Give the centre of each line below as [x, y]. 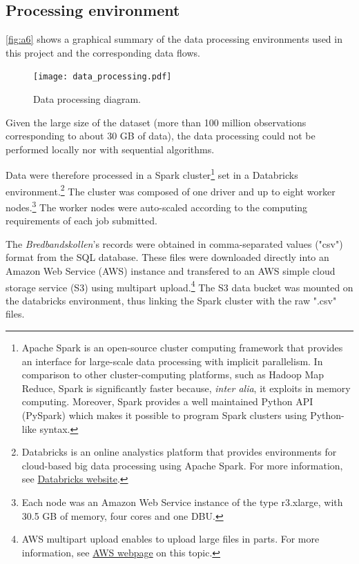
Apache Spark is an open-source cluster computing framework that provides [182, 347]
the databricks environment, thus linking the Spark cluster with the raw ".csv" [171, 300]
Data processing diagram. [87, 99]
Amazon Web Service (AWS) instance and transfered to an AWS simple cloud [171, 270]
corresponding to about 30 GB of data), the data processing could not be [161, 136]
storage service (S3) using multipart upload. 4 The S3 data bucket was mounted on [179, 286]
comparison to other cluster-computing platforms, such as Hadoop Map [173, 375]
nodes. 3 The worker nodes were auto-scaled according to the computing [157, 206]
